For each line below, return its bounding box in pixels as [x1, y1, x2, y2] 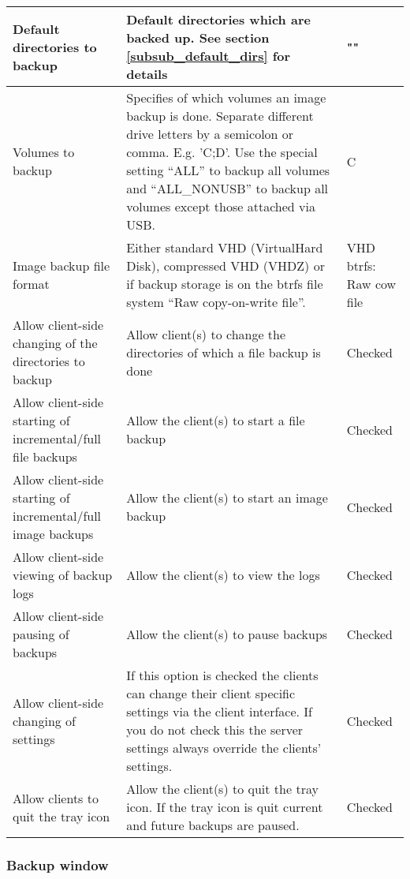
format [13, 275, 50, 293]
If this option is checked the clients [126, 666, 319, 684]
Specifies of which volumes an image [126, 88, 326, 107]
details [126, 65, 168, 83]
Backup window [6, 855, 109, 874]
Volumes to [13, 143, 75, 161]
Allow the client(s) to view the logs [126, 566, 320, 584]
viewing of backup [13, 566, 113, 584]
